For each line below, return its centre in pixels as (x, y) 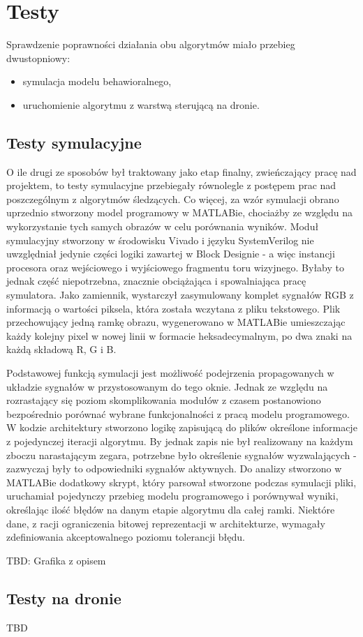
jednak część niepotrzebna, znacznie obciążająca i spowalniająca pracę (156, 281)
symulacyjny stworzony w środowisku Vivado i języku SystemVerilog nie (160, 240)
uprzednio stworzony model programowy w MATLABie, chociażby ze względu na (180, 212)
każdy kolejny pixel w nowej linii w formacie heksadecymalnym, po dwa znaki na (179, 335)
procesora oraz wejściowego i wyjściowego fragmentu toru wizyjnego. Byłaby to (175, 267)
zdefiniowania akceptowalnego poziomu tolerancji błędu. (126, 537)
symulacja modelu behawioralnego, (97, 81)
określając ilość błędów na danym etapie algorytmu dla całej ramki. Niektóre (171, 509)
